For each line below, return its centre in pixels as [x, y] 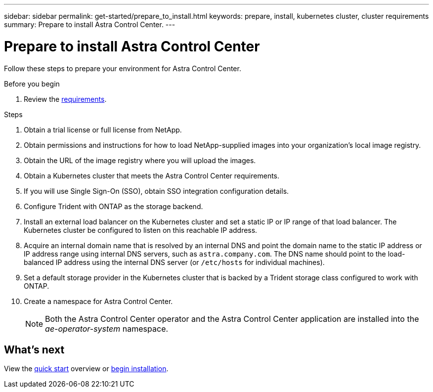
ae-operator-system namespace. [107, 328]
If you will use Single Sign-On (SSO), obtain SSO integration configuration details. [156, 191]
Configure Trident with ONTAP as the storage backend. [113, 206]
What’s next [34, 349]
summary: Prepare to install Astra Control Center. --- [90, 24]
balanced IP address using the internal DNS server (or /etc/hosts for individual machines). [174, 262]
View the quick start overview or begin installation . [86, 369]
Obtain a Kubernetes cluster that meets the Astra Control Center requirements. [152, 175]
